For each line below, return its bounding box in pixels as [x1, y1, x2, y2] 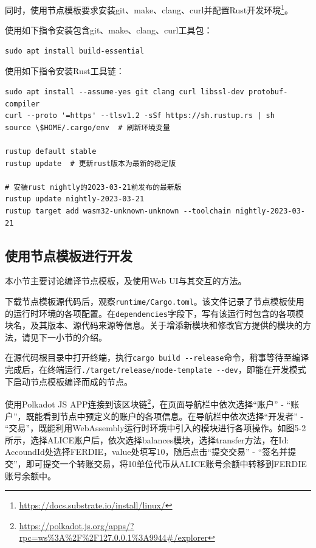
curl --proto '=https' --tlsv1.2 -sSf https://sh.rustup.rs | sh [5, 111, 275, 120]
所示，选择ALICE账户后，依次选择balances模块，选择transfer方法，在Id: [5, 433, 289, 446]
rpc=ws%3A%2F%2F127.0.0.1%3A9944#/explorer [19, 531, 208, 544]
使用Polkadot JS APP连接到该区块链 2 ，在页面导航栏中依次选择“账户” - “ [5, 396, 291, 411]
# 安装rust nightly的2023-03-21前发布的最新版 [5, 182, 182, 192]
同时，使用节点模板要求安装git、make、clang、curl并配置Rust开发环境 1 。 [5, 2, 293, 16]
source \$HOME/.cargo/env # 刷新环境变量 [5, 123, 170, 132]
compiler [5, 99, 40, 108]
